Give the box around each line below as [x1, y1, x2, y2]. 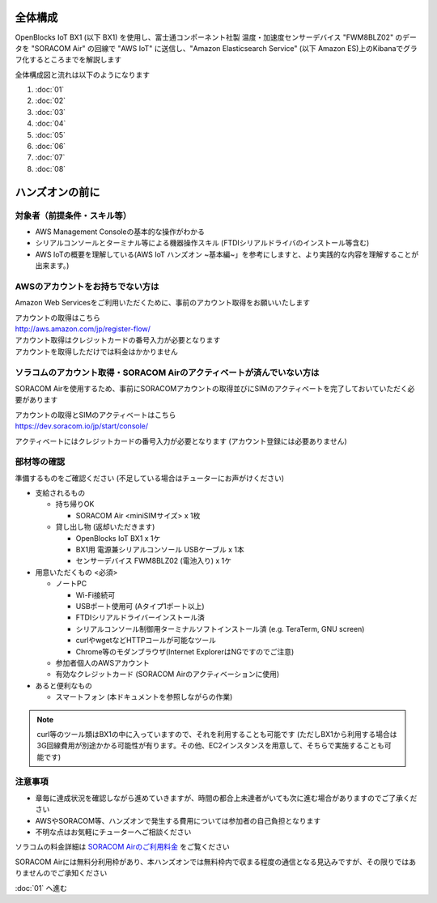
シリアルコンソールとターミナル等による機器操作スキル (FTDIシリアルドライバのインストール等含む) [35, 238, 370, 248]
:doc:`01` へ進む [15, 883, 68, 892]
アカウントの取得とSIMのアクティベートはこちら [15, 410, 176, 420]
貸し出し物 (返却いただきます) [55, 522, 155, 532]
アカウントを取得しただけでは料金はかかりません [15, 347, 178, 356]
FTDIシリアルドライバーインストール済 [75, 612, 206, 623]
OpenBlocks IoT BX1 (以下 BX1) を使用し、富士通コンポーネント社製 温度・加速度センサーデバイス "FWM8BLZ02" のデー [15, 32, 417, 42]
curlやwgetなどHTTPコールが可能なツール [75, 636, 217, 645]
